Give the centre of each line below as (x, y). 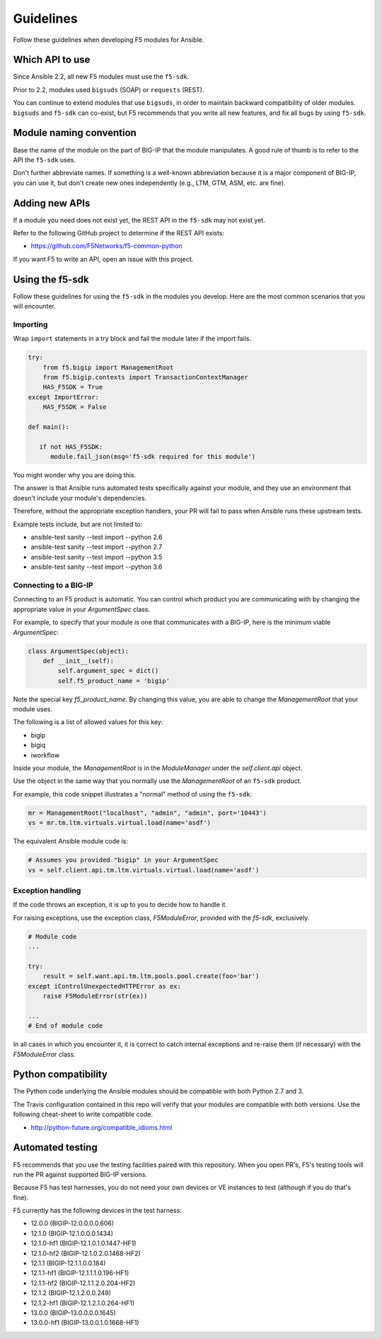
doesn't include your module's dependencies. (80, 498)
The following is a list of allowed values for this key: (88, 722)
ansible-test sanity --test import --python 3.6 (97, 567)
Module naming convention (75, 133)
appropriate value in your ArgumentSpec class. (82, 609)
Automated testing (56, 1148)
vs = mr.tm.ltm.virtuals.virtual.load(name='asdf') (120, 823)
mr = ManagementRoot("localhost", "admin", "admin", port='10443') (147, 813)
